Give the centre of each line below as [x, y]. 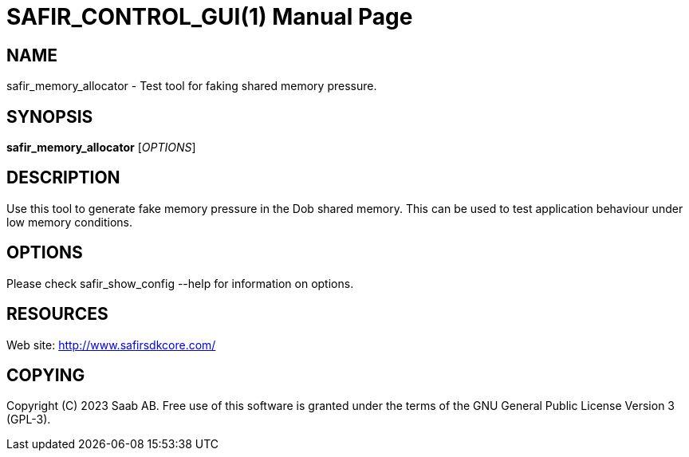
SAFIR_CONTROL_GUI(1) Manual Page [210, 17]
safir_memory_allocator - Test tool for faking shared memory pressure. [192, 86]
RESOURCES [57, 314]
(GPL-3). [29, 420]
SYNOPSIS [50, 116]
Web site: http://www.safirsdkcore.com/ [111, 345]
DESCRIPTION [63, 178]
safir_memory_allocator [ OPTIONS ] [101, 148]
